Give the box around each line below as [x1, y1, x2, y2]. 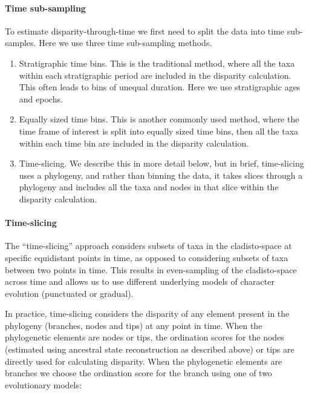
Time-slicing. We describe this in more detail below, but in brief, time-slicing [19, 157, 304, 170]
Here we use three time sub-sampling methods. [39, 36, 212, 49]
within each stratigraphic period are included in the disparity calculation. [19, 68, 291, 81]
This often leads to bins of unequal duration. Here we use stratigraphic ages [19, 81, 301, 93]
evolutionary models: [5, 378, 82, 391]
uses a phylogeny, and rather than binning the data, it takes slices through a [19, 168, 303, 181]
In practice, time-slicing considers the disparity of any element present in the [5, 307, 290, 320]
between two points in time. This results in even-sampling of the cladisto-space [5, 263, 297, 276]
